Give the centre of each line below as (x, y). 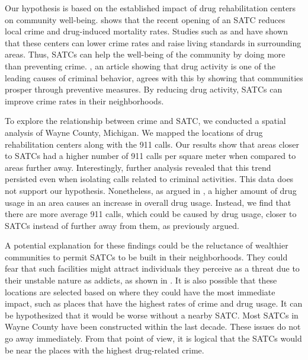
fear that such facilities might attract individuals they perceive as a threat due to (152, 268)
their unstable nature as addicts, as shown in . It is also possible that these (141, 280)
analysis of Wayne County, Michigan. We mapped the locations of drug (134, 132)
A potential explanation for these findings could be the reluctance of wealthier (147, 245)
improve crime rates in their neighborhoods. (84, 101)
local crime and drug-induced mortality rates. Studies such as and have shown (147, 31)
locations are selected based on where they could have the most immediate (140, 291)
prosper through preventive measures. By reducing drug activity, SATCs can (144, 89)
